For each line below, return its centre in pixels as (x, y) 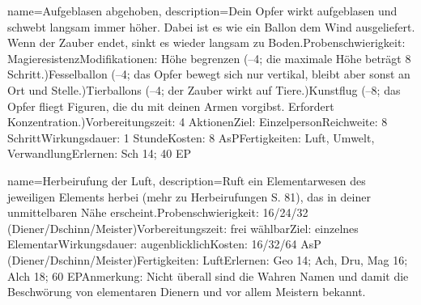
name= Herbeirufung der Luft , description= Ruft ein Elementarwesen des (187, 180)
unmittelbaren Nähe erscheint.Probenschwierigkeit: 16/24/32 (158, 212)
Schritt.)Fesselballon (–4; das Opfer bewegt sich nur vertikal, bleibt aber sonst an (209, 74)
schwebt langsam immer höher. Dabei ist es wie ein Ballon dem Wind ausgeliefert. (211, 26)
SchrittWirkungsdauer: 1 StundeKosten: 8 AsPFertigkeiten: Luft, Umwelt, (191, 137)
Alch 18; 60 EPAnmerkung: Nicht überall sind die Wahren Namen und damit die (208, 275)
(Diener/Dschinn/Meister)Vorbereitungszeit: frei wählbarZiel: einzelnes (183, 228)
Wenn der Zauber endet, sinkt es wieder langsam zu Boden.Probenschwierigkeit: (206, 42)
